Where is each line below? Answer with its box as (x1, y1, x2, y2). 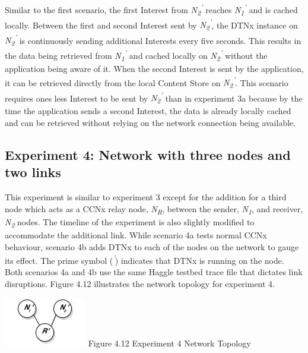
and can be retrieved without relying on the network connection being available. (5, 116, 296, 128)
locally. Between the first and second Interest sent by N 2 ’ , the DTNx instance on (5, 17, 298, 33)
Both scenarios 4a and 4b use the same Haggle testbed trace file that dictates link (5, 266, 303, 278)
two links (5, 163, 61, 181)
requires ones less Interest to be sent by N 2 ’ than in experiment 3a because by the (5, 90, 303, 105)
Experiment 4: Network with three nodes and (5, 145, 291, 163)
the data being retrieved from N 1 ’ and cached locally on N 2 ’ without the (5, 48, 268, 63)
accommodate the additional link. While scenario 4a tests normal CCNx (5, 228, 267, 241)
